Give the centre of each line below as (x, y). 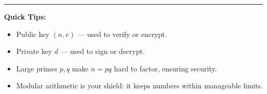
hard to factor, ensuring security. (165, 68)
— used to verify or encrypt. (122, 34)
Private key (34, 51)
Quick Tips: (25, 16)
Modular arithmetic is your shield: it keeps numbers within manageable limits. (139, 86)
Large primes (37, 68)
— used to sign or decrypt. (102, 51)
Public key (33, 34)
